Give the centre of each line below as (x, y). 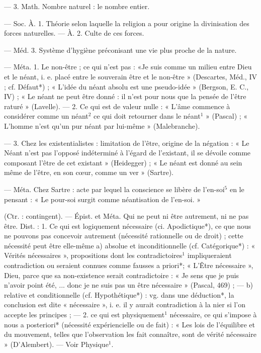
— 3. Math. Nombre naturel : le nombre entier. (77, 6)
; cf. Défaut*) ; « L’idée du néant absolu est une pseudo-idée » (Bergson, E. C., (126, 86)
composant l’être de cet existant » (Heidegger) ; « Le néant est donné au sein (123, 162)
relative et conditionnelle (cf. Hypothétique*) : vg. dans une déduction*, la (119, 294)
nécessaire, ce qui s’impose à (213, 315)
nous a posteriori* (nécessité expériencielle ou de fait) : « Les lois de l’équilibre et (129, 324)
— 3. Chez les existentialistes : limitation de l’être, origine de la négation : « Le (127, 143)
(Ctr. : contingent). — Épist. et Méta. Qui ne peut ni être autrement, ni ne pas (126, 216)
